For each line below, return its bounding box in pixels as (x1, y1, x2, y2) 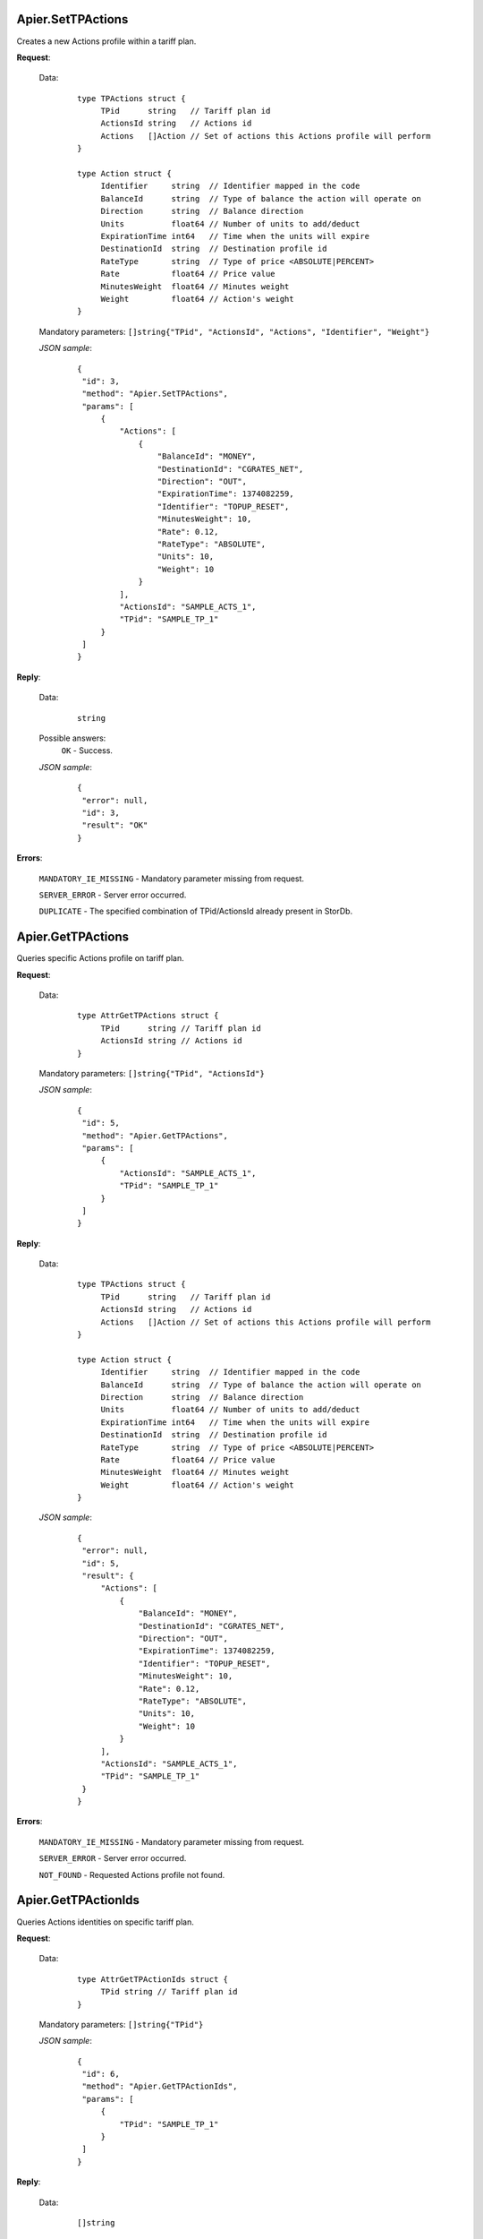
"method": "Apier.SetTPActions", (81, 389, 228, 399)
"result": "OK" (81, 820, 148, 830)
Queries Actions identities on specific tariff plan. (16, 1917, 194, 1927)
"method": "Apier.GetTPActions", (81, 1130, 228, 1141)
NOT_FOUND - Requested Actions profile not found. (38, 1869, 225, 1880)
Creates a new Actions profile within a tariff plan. (16, 36, 197, 47)
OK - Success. (61, 745, 114, 756)
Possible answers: (38, 733, 106, 743)
